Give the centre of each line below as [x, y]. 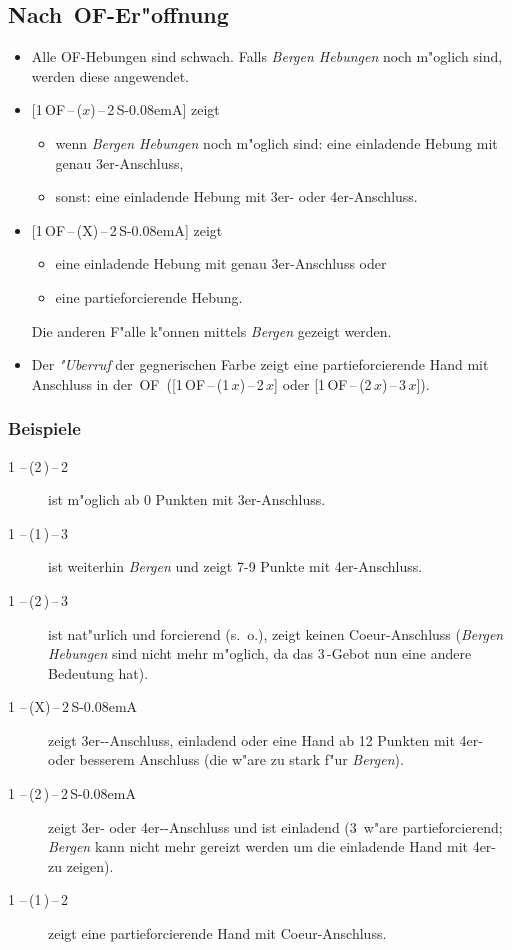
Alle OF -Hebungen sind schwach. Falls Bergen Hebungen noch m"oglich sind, [267, 56]
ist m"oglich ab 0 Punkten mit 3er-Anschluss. [187, 499]
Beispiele [44, 428]
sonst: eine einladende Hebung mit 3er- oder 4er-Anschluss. [236, 196]
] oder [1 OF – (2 [323, 383]
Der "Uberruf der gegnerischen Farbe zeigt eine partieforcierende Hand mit [260, 364]
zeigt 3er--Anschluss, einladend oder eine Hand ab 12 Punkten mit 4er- [265, 739]
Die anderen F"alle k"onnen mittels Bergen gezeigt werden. [211, 330]
